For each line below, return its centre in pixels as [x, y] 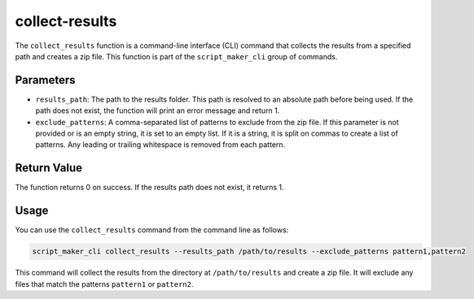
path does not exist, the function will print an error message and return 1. [158, 110]
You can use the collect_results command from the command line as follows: [152, 230]
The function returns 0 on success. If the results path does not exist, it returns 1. [149, 188]
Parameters [45, 80]
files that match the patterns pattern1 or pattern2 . [104, 284]
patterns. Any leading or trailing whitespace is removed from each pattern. [160, 145]
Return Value [49, 168]
